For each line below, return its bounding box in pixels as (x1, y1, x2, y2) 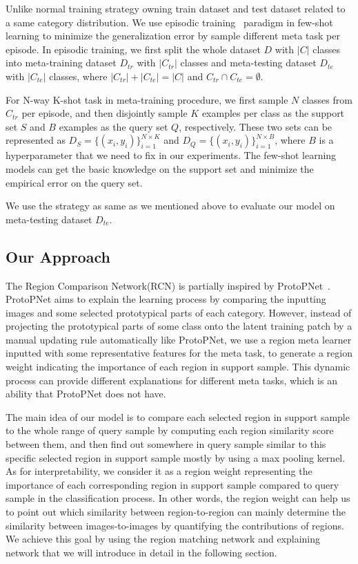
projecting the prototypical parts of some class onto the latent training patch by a (6, 319, 352, 333)
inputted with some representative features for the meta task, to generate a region (6, 346, 352, 360)
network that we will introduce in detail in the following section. (6, 545, 277, 559)
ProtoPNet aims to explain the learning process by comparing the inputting (6, 292, 326, 306)
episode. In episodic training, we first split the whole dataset (6, 41, 261, 56)
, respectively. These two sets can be (179, 119, 332, 133)
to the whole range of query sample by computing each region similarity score (6, 423, 334, 438)
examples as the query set (59, 119, 168, 133)
